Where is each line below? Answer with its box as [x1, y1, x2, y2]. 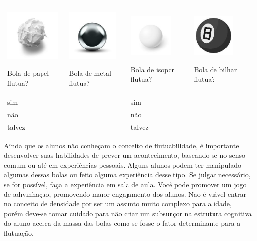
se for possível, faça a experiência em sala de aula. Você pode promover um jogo [4, 179, 247, 189]
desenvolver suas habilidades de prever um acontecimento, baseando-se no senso [4, 150, 245, 160]
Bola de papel [7, 68, 49, 78]
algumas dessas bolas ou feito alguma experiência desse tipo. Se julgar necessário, [4, 169, 251, 180]
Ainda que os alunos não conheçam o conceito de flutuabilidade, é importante [4, 140, 239, 150]
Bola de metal [69, 67, 111, 78]
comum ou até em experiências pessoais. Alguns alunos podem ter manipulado [4, 159, 242, 170]
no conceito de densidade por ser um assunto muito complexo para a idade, [4, 198, 232, 209]
